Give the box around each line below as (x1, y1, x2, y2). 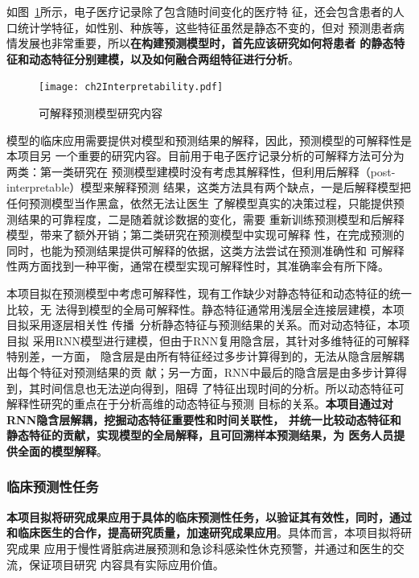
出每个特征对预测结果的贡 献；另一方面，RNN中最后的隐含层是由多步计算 (6, 363, 396, 380)
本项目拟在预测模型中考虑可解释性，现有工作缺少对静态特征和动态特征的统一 (6, 284, 412, 301)
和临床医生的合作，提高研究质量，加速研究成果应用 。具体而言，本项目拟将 (6, 524, 401, 541)
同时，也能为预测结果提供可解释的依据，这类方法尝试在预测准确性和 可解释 (6, 242, 405, 258)
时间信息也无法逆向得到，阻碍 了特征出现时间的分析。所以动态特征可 (39, 379, 405, 396)
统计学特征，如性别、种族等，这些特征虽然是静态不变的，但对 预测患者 (17, 19, 393, 35)
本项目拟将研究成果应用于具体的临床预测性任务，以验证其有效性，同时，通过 (6, 508, 412, 525)
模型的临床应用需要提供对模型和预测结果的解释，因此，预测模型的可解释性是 (6, 131, 412, 148)
